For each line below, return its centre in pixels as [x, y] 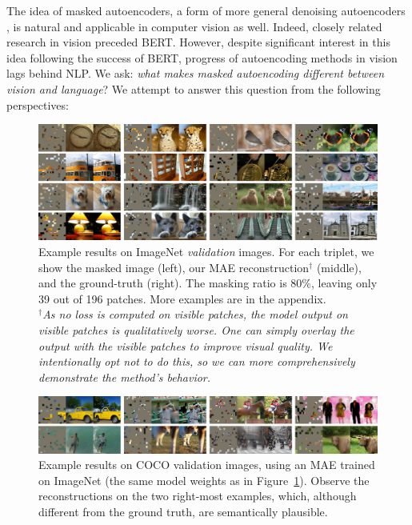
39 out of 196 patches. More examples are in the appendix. [182, 298]
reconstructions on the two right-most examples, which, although [198, 496]
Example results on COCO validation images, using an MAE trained [207, 465]
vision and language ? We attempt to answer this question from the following [194, 88]
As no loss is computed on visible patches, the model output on [195, 314]
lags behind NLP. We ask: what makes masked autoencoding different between [196, 73]
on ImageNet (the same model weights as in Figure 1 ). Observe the [204, 480]
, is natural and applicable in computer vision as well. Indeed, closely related [194, 26]
